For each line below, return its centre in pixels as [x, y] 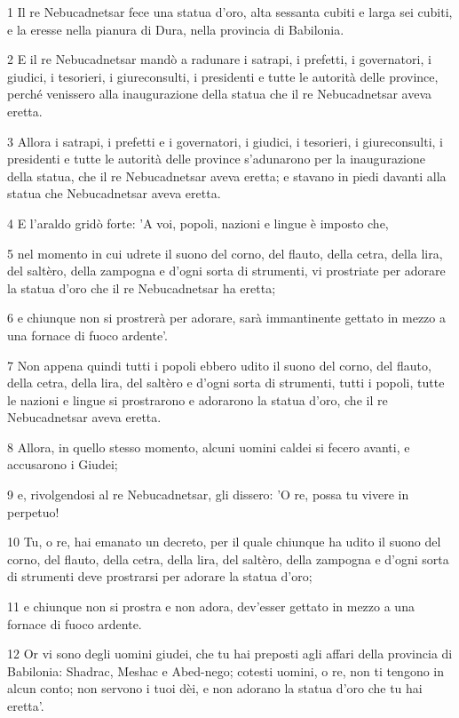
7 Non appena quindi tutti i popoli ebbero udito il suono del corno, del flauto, [219, 365]
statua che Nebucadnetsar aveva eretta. [114, 193]
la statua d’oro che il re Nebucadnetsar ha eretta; [142, 287]
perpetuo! [33, 511]
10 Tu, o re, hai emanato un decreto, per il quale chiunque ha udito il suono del [224, 542]
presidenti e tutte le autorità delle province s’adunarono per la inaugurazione [216, 159]
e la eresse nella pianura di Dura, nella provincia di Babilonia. [176, 29]
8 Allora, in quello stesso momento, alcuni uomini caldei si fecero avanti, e [209, 447]
